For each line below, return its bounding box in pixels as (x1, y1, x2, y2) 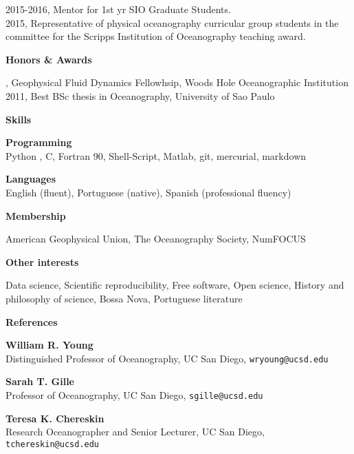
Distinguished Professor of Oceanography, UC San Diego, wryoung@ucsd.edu (5, 351, 329, 365)
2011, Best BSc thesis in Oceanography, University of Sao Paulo (5, 88, 275, 103)
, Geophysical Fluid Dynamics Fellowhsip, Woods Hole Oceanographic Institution (5, 75, 349, 90)
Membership (5, 208, 66, 223)
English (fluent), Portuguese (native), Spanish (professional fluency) (5, 185, 291, 199)
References (5, 314, 58, 329)
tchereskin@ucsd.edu (5, 439, 100, 449)
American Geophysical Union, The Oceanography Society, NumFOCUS (5, 231, 306, 246)
